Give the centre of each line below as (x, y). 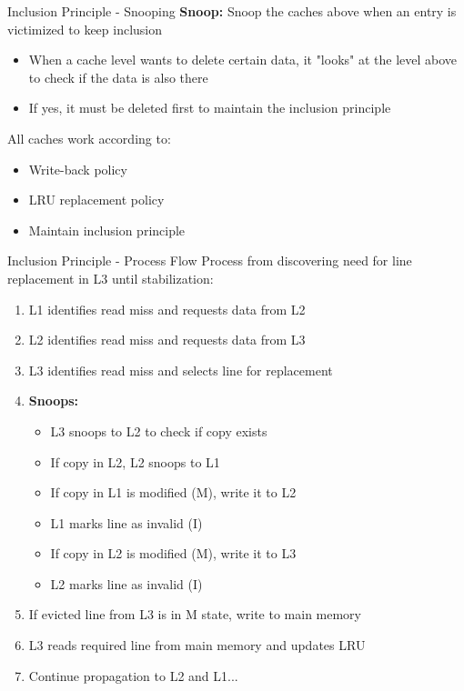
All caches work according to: (89, 138)
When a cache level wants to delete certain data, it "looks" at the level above (243, 60)
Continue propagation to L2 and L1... (133, 675)
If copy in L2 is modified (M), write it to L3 (173, 553)
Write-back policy (78, 169)
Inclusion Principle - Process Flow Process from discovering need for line (210, 260)
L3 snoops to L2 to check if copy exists (159, 431)
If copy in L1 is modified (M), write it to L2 (173, 492)
